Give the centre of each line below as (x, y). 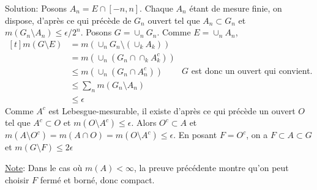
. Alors (144, 122)
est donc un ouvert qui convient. (252, 70)
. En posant (195, 135)
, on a (257, 135)
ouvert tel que (174, 20)
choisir (17, 179)
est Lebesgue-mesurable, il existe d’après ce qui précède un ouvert (172, 110)
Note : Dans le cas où (44, 167)
